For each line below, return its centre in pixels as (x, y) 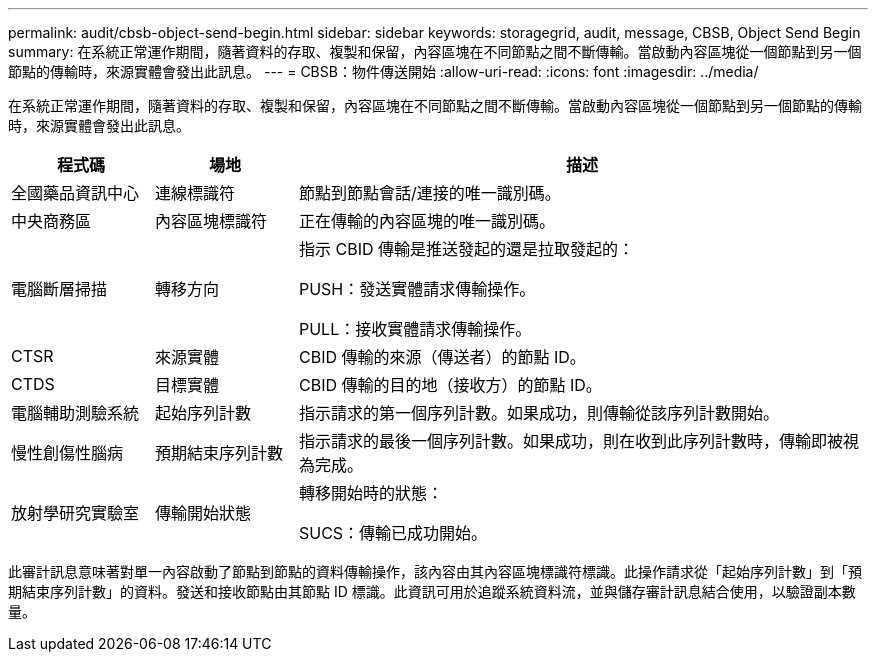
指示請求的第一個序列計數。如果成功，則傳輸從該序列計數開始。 (538, 413)
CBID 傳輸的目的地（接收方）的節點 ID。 (450, 385)
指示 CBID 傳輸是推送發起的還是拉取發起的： (466, 249)
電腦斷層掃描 (59, 289)
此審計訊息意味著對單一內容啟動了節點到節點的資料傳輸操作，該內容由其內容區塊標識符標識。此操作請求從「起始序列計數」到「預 (435, 571)
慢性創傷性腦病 (67, 453)
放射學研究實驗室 (75, 513)
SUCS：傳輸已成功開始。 (393, 533)
